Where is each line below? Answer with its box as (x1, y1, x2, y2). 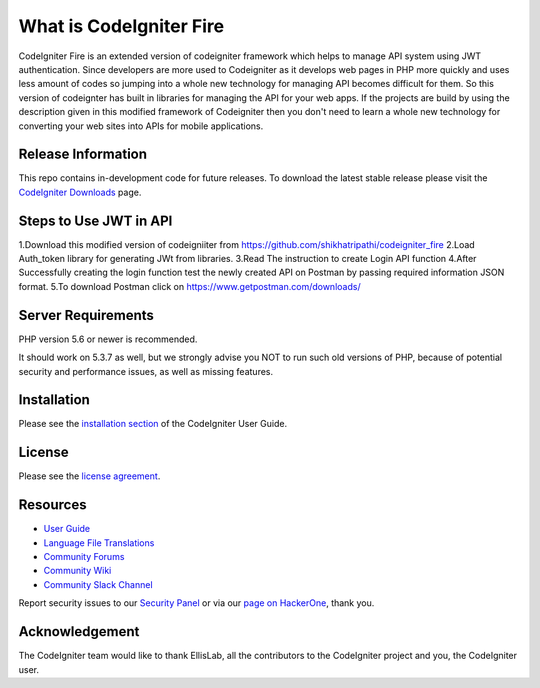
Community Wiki (43, 565, 112, 577)
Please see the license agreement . (18, 470, 161, 482)
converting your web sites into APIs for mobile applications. (18, 120, 264, 132)
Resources (18, 496, 87, 514)
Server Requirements (18, 306, 155, 324)
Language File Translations (43, 536, 155, 549)
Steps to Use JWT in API (18, 212, 173, 229)
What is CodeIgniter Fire (18, 15, 225, 37)
